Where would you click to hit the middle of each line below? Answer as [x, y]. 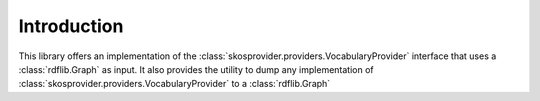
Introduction [71, 26]
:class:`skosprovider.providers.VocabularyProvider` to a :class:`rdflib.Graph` [174, 84]
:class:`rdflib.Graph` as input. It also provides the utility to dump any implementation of [196, 69]
